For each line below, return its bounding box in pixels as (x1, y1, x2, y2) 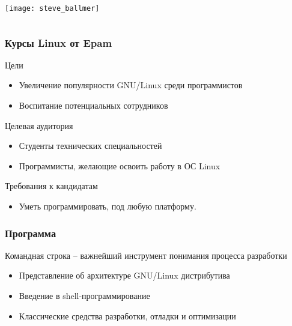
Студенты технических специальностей (19, 139, 162, 152)
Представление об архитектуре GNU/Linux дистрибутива (19, 269, 230, 282)
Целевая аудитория (5, 119, 73, 131)
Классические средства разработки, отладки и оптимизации (19, 309, 236, 322)
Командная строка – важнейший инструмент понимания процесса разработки (5, 249, 287, 261)
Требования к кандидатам (5, 180, 98, 192)
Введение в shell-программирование (19, 289, 150, 302)
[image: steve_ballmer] (5, 4, 100, 13)
